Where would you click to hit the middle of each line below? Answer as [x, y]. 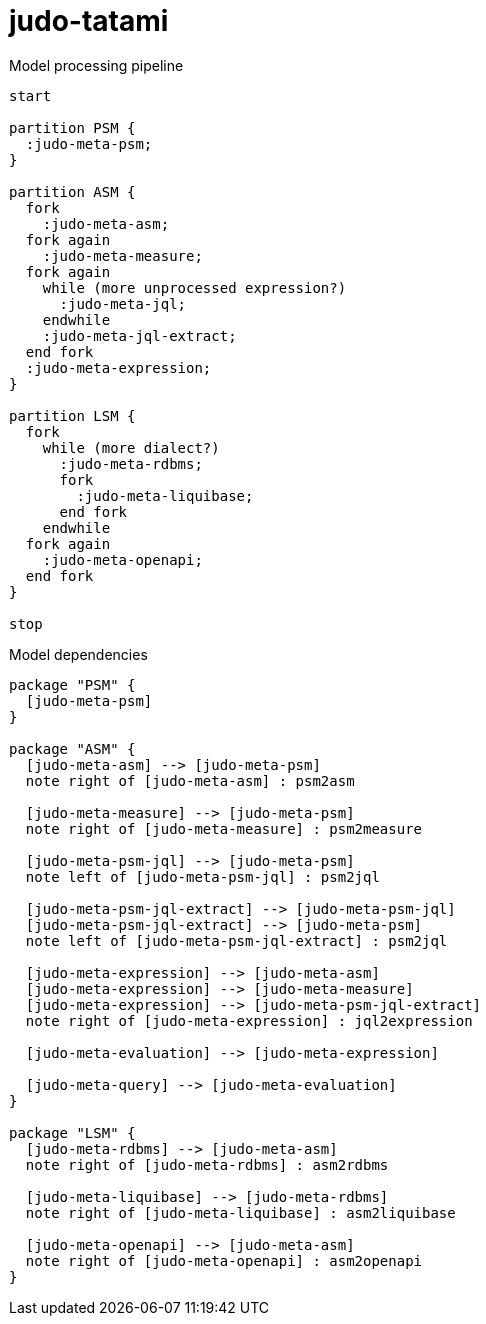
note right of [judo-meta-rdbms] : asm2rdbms [207, 1164]
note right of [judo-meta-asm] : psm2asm [190, 780]
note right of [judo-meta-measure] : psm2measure [224, 828]
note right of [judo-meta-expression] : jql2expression [249, 1020]
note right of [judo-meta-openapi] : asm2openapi [224, 1260]
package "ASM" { [72, 748]
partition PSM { [72, 127]
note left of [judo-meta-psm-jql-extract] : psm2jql [236, 940]
